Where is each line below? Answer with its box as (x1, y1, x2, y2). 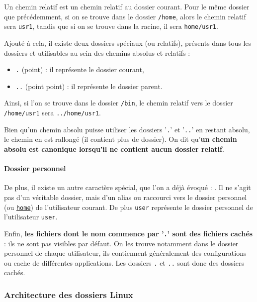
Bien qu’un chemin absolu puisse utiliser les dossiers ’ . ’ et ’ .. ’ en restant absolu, (4, 124, 250, 134)
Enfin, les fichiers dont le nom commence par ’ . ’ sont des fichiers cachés (4, 228, 253, 238)
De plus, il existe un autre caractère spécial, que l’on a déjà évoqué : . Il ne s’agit (4, 182, 251, 193)
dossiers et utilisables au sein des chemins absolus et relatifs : (4, 47, 190, 58)
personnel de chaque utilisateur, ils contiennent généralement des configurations (4, 248, 247, 258)
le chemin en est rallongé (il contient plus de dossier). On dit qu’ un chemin (4, 134, 237, 144)
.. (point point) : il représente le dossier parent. (15, 81, 163, 91)
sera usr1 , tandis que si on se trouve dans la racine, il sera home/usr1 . (4, 21, 218, 31)
